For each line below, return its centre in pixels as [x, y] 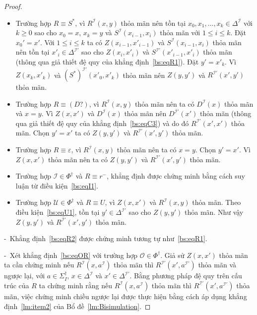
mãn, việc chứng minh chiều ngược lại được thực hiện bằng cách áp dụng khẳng [126, 296]
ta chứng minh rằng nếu [76, 285]
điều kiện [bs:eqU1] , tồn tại [58, 212]
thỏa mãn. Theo [217, 202]
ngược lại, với [25, 276]
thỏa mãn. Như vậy [214, 212]
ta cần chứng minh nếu [39, 265]
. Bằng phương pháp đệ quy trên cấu [186, 276]
